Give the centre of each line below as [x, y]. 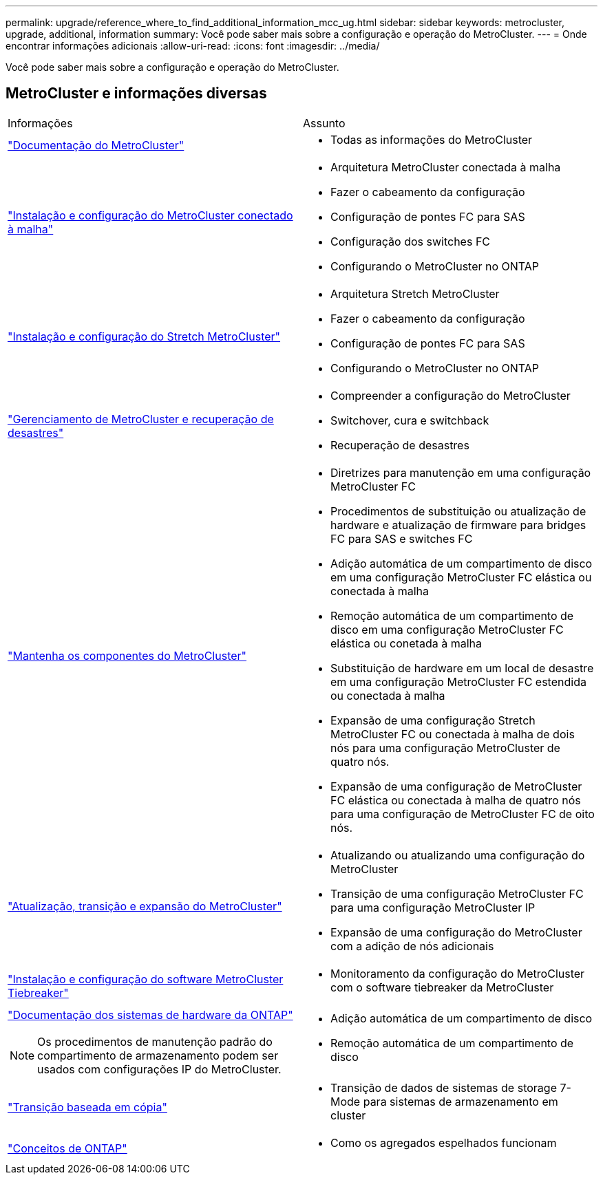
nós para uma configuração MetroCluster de [445, 748]
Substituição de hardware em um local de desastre [462, 668]
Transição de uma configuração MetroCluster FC [457, 893]
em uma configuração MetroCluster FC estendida [458, 682]
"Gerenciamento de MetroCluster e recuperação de [141, 419]
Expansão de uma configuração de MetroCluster [456, 786]
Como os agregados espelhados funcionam [444, 1143]
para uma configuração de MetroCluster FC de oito [463, 814]
